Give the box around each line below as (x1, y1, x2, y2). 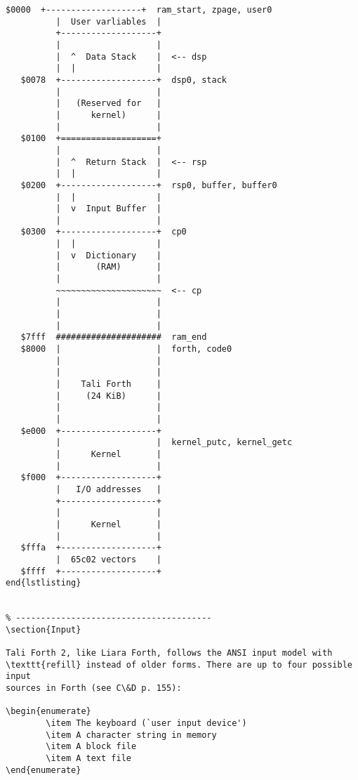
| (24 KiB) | (55, 390, 161, 401)
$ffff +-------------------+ (20, 566, 161, 576)
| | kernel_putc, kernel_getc (55, 437, 293, 448)
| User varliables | (55, 16, 161, 27)
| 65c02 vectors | (55, 554, 161, 564)
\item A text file (46, 753, 131, 763)
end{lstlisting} (6, 578, 81, 588)
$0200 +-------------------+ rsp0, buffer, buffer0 (20, 180, 277, 190)
